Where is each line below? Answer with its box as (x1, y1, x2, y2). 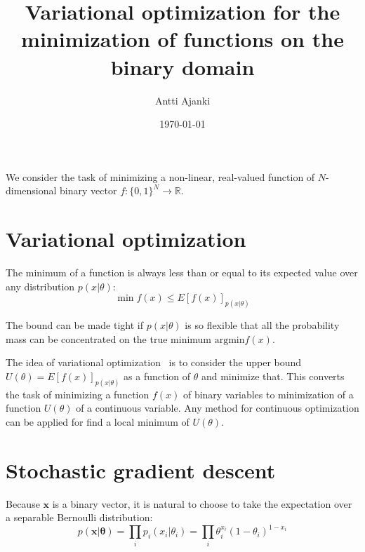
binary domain (110, 52, 255, 81)
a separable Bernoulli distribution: (6, 510, 153, 525)
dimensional (6, 183, 57, 198)
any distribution (6, 278, 75, 293)
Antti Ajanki (154, 93, 211, 107)
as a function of (124, 368, 191, 383)
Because (6, 496, 40, 511)
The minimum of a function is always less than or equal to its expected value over (6, 265, 358, 279)
